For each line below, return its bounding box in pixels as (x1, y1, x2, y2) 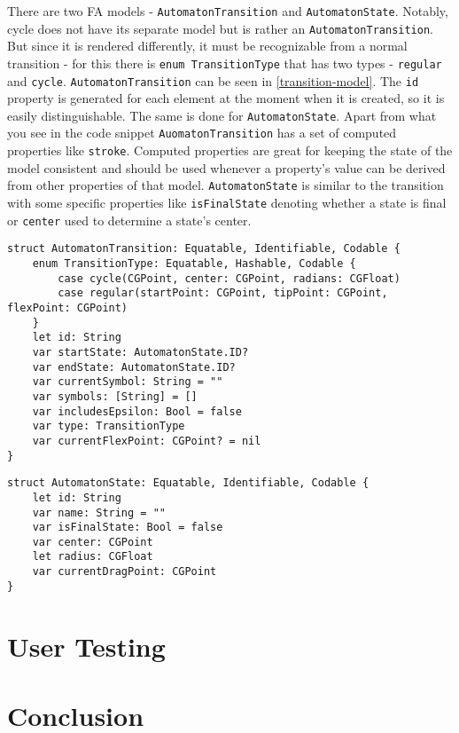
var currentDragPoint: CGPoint (32, 565, 217, 579)
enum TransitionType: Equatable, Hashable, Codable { (32, 257, 356, 270)
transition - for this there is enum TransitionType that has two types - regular (7, 53, 442, 72)
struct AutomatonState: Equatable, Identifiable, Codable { (7, 477, 370, 490)
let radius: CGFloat (32, 550, 153, 564)
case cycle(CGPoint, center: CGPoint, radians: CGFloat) (58, 272, 401, 285)
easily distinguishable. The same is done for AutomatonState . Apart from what (7, 106, 437, 124)
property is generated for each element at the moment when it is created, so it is (7, 89, 445, 107)
